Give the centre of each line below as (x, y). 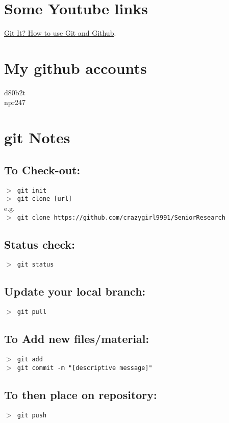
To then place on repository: (81, 394)
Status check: (40, 244)
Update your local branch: (75, 291)
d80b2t (15, 92)
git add (30, 360)
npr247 (15, 102)
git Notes (37, 137)
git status (35, 265)
